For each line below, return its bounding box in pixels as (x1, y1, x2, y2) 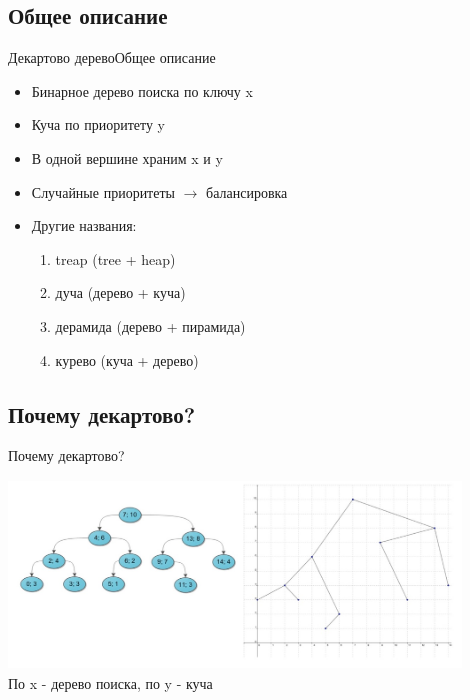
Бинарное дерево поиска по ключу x (31, 80, 253, 101)
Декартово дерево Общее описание (8, 47, 216, 68)
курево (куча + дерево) (55, 349, 199, 370)
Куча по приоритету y (31, 114, 165, 135)
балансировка (206, 181, 288, 202)
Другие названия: (31, 215, 137, 236)
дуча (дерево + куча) (55, 282, 186, 303)
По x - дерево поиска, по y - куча (8, 672, 213, 693)
